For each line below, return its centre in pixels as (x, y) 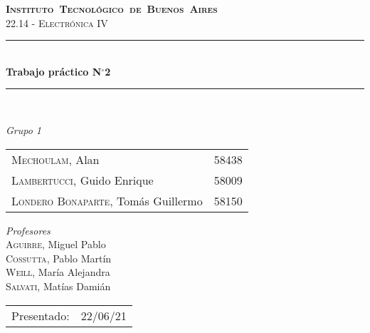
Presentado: (41, 315)
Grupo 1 (24, 129)
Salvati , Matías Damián (58, 286)
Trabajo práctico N (54, 71)
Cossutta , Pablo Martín (59, 258)
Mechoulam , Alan (55, 159)
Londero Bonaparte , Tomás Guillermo (107, 200)
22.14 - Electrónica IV (57, 22)
